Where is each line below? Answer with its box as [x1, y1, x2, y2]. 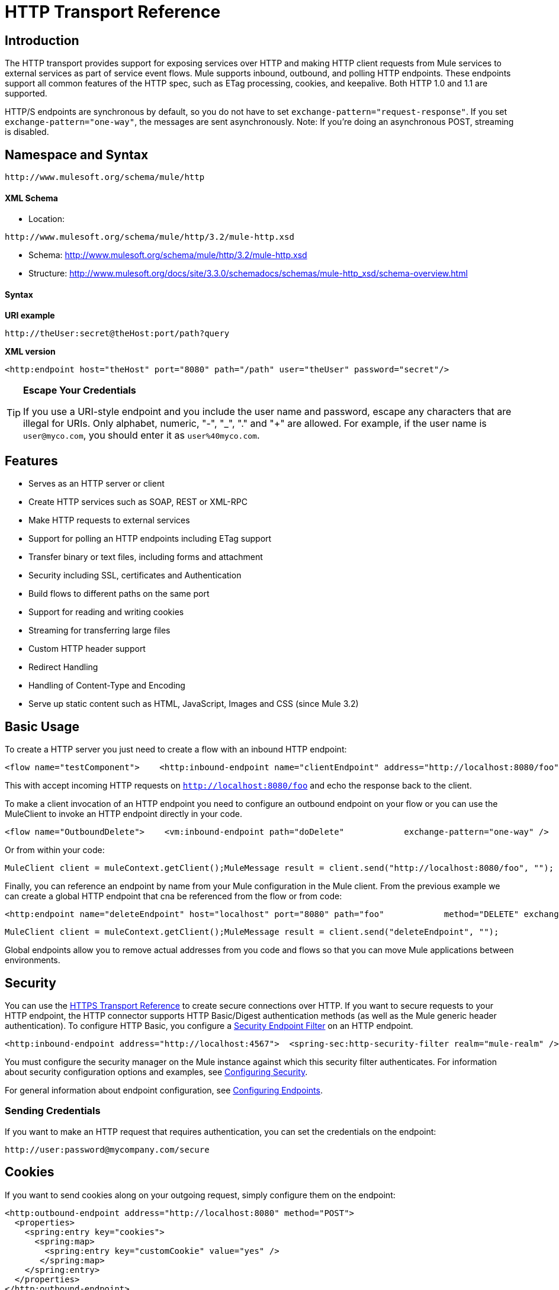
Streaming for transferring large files [28, 625, 171, 636]
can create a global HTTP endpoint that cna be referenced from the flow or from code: [5, 891, 342, 902]
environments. [5, 955, 60, 966]
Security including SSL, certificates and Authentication [28, 570, 242, 581]
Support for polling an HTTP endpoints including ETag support [28, 533, 272, 544]
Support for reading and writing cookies [28, 607, 184, 617]
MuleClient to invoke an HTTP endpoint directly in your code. [5, 809, 242, 819]
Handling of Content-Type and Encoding [28, 680, 185, 691]
